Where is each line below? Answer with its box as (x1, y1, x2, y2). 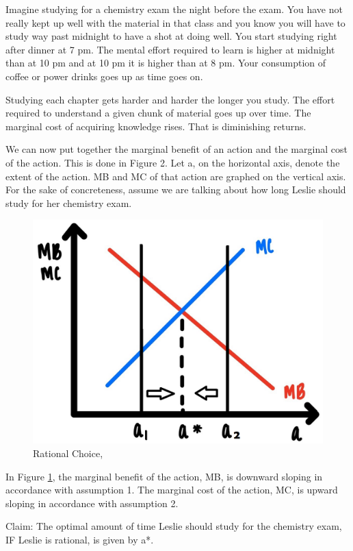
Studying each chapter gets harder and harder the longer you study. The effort (5, 92, 335, 106)
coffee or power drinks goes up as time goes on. (5, 69, 203, 83)
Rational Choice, (33, 446, 103, 461)
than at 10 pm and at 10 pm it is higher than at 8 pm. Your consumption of (5, 56, 326, 70)
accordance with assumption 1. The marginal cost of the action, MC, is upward (5, 482, 338, 497)
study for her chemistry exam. (5, 195, 132, 210)
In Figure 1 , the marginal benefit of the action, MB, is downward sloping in (5, 469, 323, 483)
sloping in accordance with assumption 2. (5, 495, 179, 510)
